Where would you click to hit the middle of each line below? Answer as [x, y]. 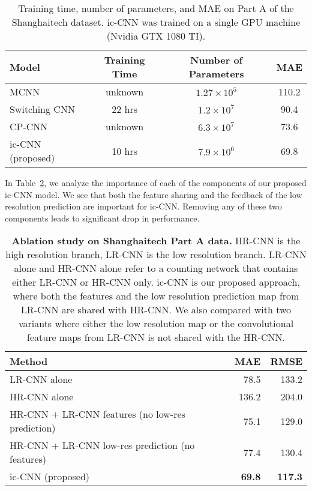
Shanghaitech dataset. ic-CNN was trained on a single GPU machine [156, 22]
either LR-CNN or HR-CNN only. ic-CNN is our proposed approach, [156, 282]
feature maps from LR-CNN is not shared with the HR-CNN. [156, 337]
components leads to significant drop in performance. [102, 218]
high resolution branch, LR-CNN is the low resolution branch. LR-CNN [156, 255]
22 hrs [124, 109]
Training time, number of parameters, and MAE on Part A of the [156, 8]
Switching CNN [42, 109]
